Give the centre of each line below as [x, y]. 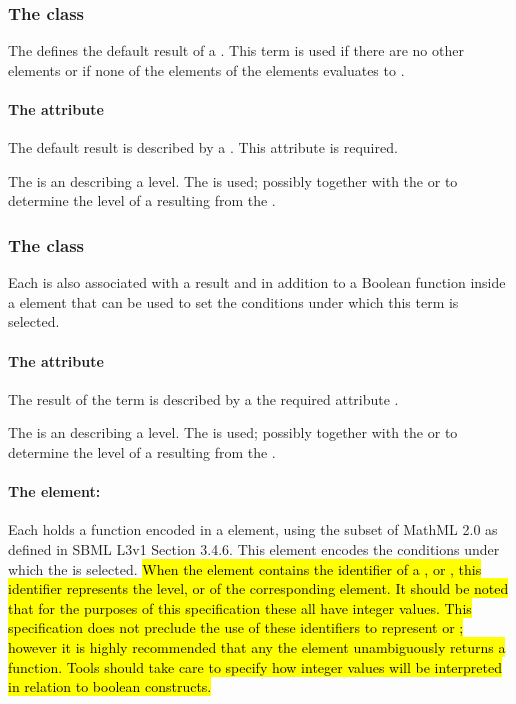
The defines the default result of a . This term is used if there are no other [236, 50]
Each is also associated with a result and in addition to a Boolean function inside [257, 282]
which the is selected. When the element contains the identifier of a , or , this [245, 568]
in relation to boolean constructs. [110, 686]
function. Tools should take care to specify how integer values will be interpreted [255, 666]
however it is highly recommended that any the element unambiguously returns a [257, 646]
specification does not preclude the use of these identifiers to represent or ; [236, 627]
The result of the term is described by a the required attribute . [203, 398]
